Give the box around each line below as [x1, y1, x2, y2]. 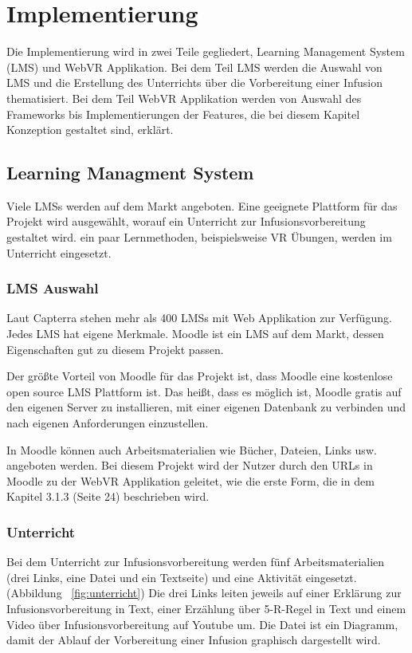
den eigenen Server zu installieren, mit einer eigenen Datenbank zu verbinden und [6, 399, 406, 415]
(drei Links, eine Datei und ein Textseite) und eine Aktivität [6, 568, 303, 585]
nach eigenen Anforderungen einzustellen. [6, 415, 209, 431]
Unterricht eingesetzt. [6, 244, 112, 261]
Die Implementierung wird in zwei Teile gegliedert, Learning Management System [6, 43, 405, 60]
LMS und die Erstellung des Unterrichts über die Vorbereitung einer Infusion [6, 74, 383, 91]
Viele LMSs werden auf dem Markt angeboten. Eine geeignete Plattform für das [6, 197, 398, 214]
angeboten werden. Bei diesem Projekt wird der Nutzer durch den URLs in [6, 457, 373, 474]
